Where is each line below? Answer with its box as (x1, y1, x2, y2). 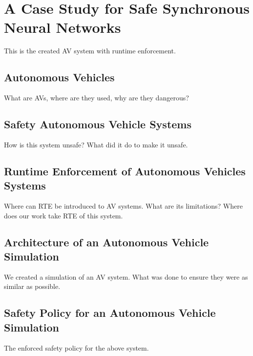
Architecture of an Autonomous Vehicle (4, 234, 209, 249)
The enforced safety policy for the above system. (4, 342, 149, 353)
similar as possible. (4, 281, 61, 291)
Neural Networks (4, 17, 121, 37)
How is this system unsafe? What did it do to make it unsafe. (4, 139, 188, 149)
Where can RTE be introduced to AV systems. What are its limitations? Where (4, 201, 243, 211)
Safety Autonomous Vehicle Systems (4, 117, 192, 132)
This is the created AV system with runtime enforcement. (4, 46, 176, 56)
